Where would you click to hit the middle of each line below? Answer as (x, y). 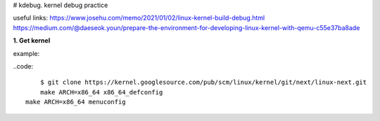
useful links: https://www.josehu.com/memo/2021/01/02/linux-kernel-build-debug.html (139, 18)
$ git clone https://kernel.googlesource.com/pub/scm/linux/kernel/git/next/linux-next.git (203, 83)
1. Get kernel (32, 41)
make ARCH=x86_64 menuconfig (76, 102)
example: (26, 53)
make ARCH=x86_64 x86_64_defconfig (101, 92)
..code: (23, 66)
